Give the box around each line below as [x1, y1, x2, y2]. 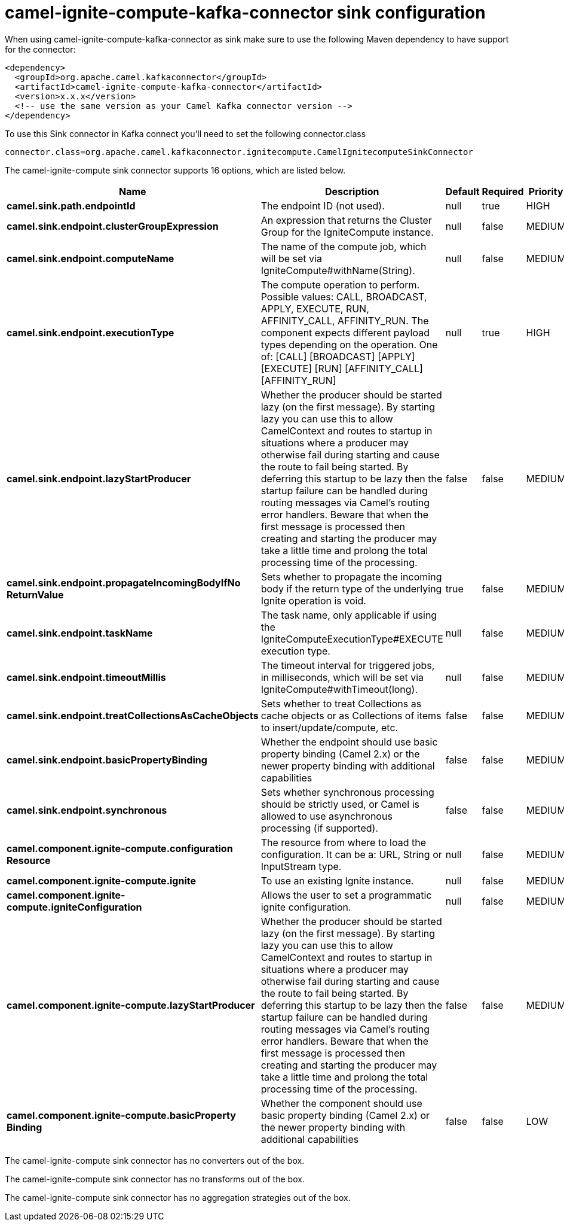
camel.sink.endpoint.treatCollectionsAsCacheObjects [7, 709, 259, 722]
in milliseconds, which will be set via [260, 671, 424, 683]
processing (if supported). [260, 822, 378, 834]
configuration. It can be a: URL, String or [260, 848, 442, 860]
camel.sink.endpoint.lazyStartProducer [7, 472, 191, 485]
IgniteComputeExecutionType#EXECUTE [260, 632, 443, 645]
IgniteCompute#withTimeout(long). [260, 683, 418, 695]
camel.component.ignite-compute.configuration [7, 842, 233, 854]
